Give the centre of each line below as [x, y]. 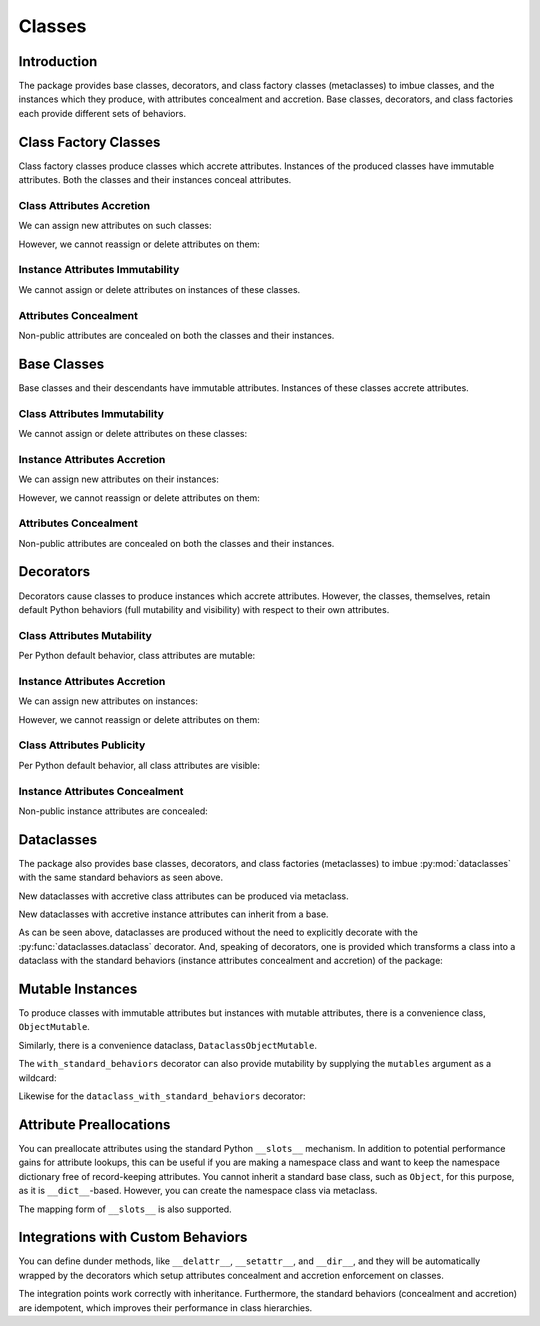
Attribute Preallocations [94, 1124]
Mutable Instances [78, 988]
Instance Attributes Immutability [99, 270]
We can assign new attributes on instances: [108, 701]
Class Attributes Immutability [91, 413]
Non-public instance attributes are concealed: [113, 811]
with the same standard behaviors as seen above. [121, 877]
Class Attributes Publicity [82, 745]
